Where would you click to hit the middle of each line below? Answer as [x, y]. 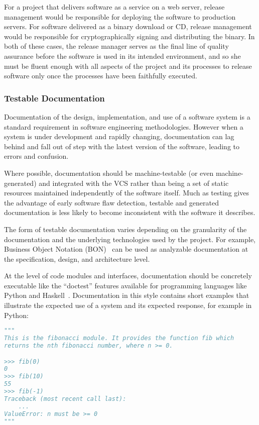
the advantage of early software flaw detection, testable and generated [112, 202]
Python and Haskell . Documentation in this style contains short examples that [127, 295]
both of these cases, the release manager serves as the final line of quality [116, 46]
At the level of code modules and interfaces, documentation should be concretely [128, 276]
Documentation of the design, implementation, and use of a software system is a [127, 116]
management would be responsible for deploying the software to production [120, 16]
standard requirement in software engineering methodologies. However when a [124, 126]
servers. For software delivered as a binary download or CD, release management [128, 26]
